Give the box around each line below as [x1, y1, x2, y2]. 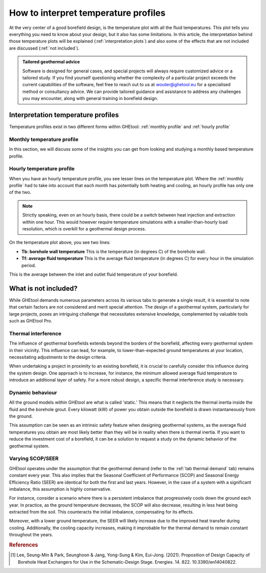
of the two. [9, 190, 32, 195]
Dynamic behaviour [9, 389, 57, 396]
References [9, 541, 38, 548]
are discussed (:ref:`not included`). [9, 45, 80, 51]
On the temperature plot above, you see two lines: [9, 239, 111, 246]
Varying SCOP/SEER [9, 455, 59, 462]
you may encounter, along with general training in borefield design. [22, 95, 159, 101]
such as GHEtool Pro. [9, 318, 53, 324]
